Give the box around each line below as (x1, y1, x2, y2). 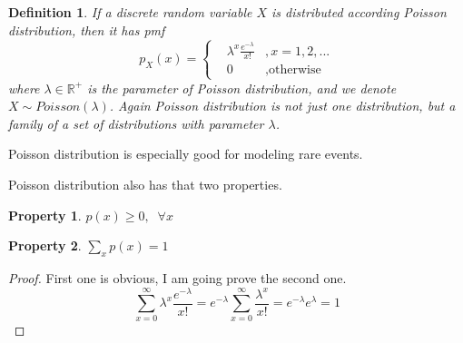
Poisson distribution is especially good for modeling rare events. (8, 144, 363, 163)
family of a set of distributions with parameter (8, 113, 264, 132)
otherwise (269, 64, 321, 77)
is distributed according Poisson (271, 3, 447, 21)
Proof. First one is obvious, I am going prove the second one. (8, 269, 347, 288)
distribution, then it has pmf (8, 20, 165, 39)
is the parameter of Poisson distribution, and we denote (87, 78, 397, 97)
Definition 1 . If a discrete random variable (8, 3, 252, 21)
